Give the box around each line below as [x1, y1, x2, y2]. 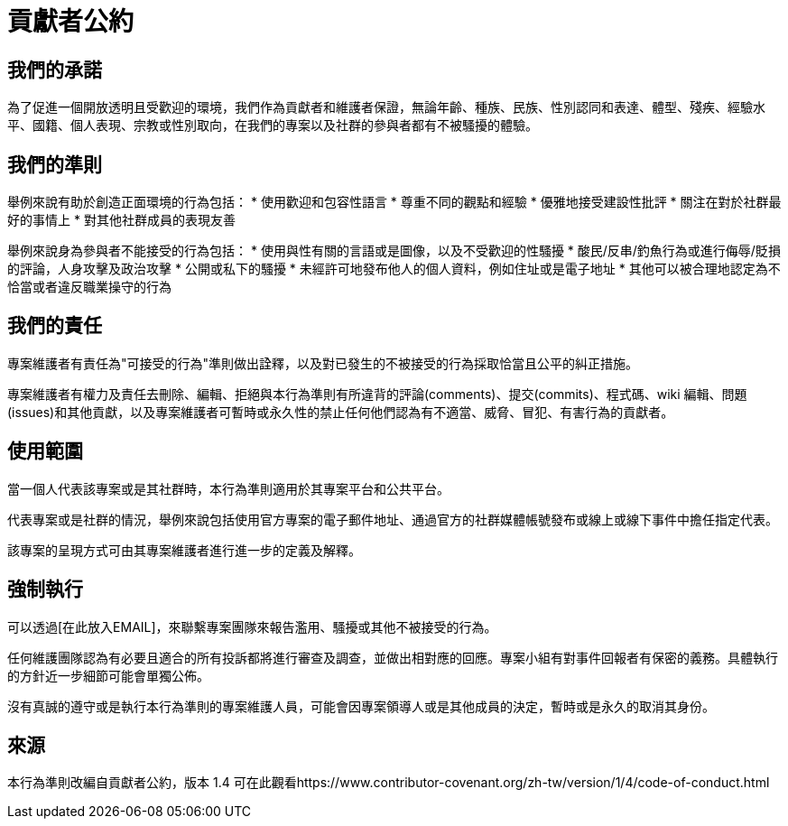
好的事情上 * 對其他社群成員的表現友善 [7, 212, 236, 228]
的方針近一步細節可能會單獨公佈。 [7, 667, 209, 683]
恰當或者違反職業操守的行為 [7, 279, 172, 295]
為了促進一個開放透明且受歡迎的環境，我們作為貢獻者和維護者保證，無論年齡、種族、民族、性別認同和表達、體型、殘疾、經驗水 [7, 99, 765, 116]
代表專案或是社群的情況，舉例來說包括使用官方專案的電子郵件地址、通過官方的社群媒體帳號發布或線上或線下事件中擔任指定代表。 [7, 511, 778, 527]
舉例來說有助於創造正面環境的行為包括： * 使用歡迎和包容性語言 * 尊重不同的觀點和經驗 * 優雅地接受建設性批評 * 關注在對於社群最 [7, 194, 782, 210]
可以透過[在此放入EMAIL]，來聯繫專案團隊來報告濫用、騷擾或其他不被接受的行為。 [7, 618, 497, 635]
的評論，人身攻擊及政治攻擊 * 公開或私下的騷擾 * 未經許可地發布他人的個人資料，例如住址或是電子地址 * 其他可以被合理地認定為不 [7, 261, 781, 277]
